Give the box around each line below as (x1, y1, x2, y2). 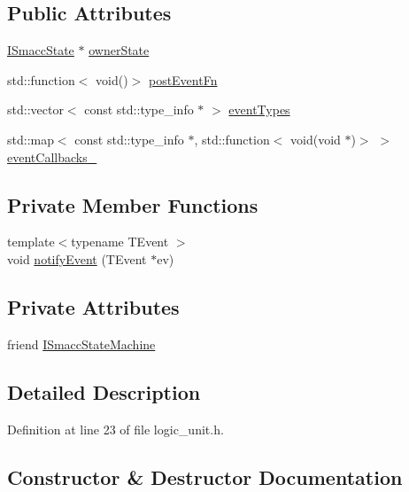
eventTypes (228, 100, 290, 119)
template (7, 232, 55, 251)
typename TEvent (71, 232, 169, 251)
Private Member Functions (7, 191, 259, 218)
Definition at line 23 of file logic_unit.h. (7, 419, 224, 438)
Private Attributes (7, 293, 180, 320)
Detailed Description (7, 378, 201, 405)
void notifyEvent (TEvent (7, 249, 147, 268)
